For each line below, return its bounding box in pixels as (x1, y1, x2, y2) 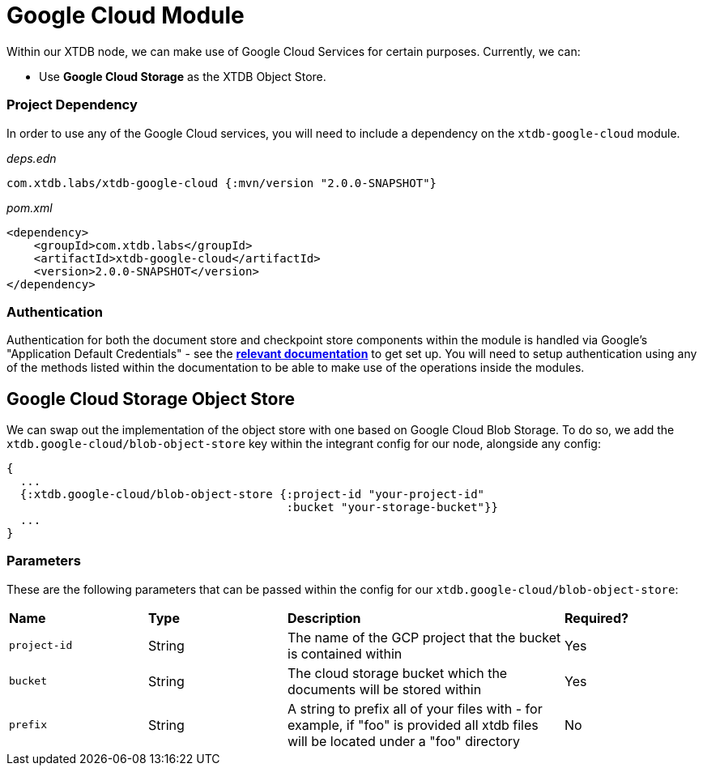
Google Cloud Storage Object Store (6, 388, 295, 409)
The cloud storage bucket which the (288, 664, 508, 681)
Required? (565, 609, 628, 626)
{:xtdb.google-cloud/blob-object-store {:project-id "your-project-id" (19, 488, 485, 501)
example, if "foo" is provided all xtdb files (288, 716, 539, 733)
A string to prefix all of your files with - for (288, 700, 543, 717)
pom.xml (6, 200, 53, 215)
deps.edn (6, 151, 57, 165)
